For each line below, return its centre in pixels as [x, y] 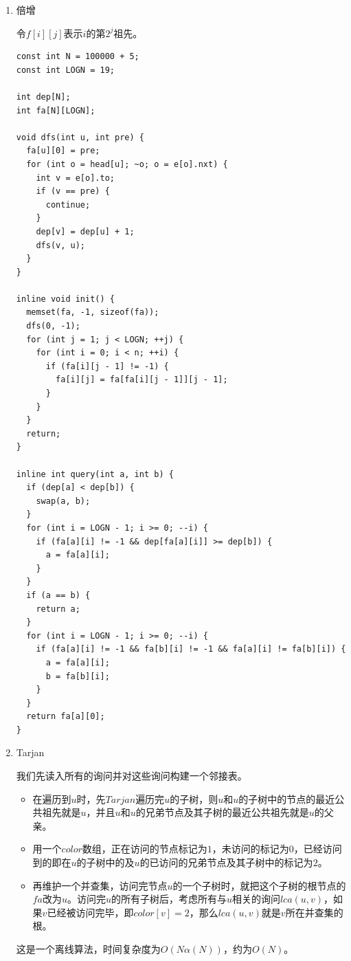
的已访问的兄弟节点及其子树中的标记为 [226, 862]
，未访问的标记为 [250, 849]
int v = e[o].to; [75, 178]
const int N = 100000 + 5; [78, 57]
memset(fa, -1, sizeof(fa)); [93, 312]
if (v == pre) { [73, 191]
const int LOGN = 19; [65, 70]
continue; [68, 205]
